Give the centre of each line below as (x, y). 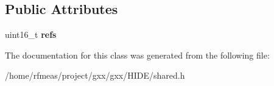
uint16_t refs (31, 34)
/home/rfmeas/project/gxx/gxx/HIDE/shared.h (95, 75)
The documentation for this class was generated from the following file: (137, 55)
